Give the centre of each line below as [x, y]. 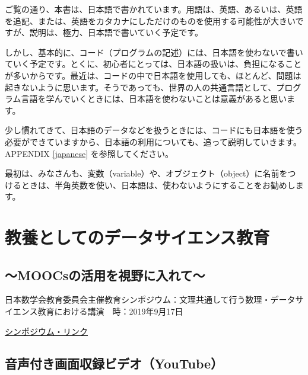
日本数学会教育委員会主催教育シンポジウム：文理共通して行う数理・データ [150, 299]
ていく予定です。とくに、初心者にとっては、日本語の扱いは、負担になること [153, 64]
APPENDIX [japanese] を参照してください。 [89, 153]
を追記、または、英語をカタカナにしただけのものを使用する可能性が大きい [150, 20]
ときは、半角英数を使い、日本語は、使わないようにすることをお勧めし [158, 185]
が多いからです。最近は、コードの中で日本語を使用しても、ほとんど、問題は [153, 75]
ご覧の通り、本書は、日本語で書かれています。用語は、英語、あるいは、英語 [154, 9]
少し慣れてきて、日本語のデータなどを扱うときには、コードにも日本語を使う [154, 130]
